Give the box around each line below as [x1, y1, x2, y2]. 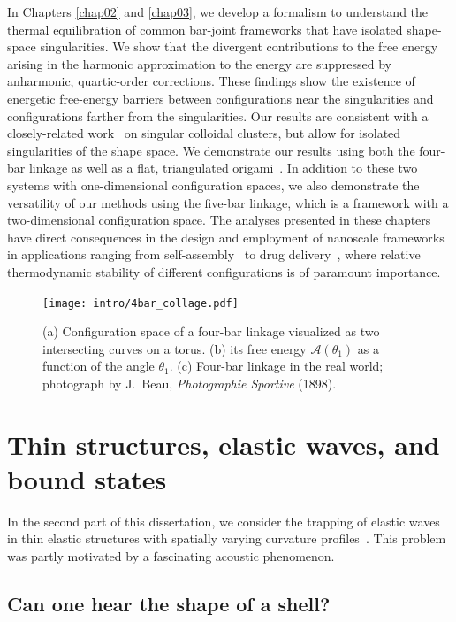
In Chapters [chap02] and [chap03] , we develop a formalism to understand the [7, 3, 429, 20]
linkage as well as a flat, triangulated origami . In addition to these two [28, 158, 418, 177]
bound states [7, 460, 167, 496]
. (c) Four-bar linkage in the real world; [169, 357, 384, 375]
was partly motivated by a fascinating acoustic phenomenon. [7, 547, 335, 565]
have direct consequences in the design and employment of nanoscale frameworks [7, 227, 445, 246]
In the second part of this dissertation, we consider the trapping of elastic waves [7, 511, 440, 530]
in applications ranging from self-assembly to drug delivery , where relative [7, 245, 421, 264]
